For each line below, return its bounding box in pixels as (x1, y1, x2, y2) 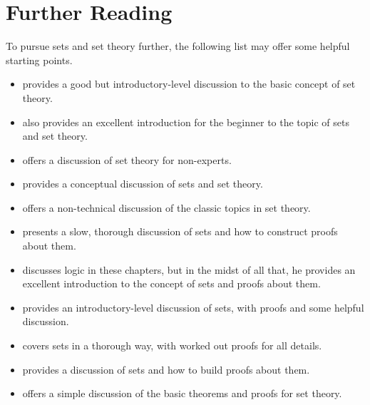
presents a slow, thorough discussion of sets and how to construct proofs (22, 224, 338, 239)
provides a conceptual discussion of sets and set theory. (22, 176, 263, 191)
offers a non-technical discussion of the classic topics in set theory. (22, 200, 311, 215)
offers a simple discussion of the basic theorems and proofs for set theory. (22, 386, 342, 401)
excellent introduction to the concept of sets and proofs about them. (22, 276, 321, 291)
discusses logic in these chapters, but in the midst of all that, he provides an (22, 262, 356, 277)
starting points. (6, 52, 73, 67)
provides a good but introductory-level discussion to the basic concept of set (22, 76, 356, 91)
